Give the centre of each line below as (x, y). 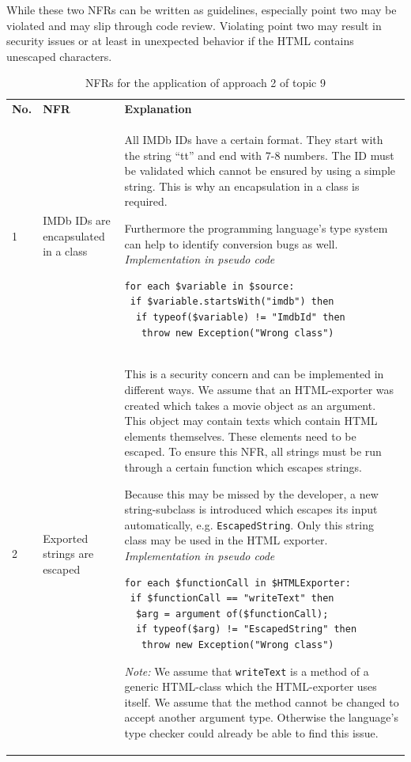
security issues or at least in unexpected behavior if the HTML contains (180, 41)
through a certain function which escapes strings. (243, 467)
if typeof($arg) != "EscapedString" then (246, 629)
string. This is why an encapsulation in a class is (242, 186)
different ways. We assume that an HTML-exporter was (259, 390)
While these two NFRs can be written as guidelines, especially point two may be (202, 9)
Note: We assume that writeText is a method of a (247, 671)
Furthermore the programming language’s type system (256, 228)
